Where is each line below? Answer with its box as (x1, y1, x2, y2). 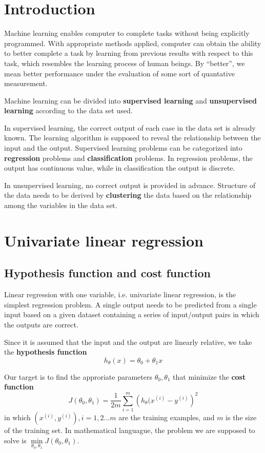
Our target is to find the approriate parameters (4, 371, 152, 382)
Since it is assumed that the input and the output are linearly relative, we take (4, 336, 252, 347)
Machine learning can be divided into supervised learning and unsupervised (4, 95, 257, 106)
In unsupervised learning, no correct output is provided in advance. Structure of (4, 179, 256, 190)
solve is (4, 435, 27, 445)
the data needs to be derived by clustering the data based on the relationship (4, 190, 252, 200)
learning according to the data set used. (4, 105, 133, 116)
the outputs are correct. (4, 319, 78, 330)
